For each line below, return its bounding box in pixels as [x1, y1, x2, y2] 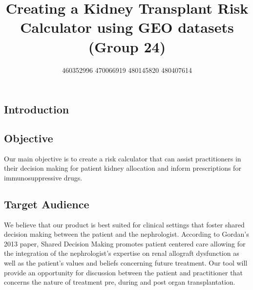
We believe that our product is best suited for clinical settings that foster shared [4, 219, 245, 229]
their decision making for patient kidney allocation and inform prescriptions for [4, 163, 241, 173]
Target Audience [4, 196, 89, 211]
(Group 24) [88, 36, 166, 56]
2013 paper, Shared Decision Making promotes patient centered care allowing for [4, 238, 246, 248]
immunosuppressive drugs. [4, 172, 83, 182]
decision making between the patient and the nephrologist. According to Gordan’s [4, 229, 249, 239]
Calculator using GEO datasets [20, 17, 234, 37]
